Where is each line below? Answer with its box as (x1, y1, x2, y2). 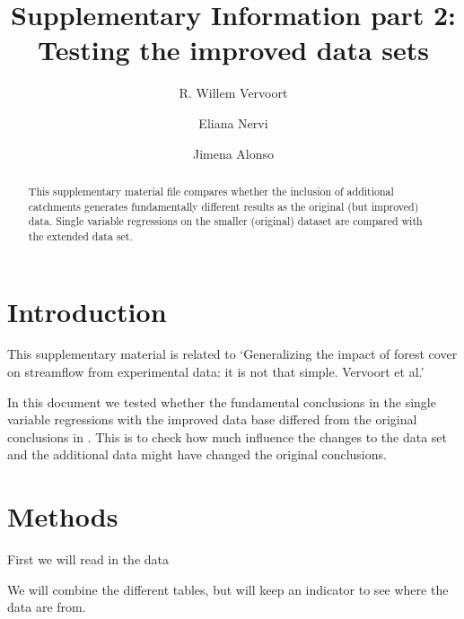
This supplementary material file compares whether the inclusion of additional (28, 183, 394, 198)
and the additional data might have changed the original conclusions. (7, 445, 387, 464)
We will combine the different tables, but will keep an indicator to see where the (7, 580, 449, 598)
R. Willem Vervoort (179, 83, 288, 102)
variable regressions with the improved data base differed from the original (7, 410, 417, 429)
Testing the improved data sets (38, 31, 429, 68)
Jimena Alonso (192, 144, 275, 162)
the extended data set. (28, 228, 133, 243)
